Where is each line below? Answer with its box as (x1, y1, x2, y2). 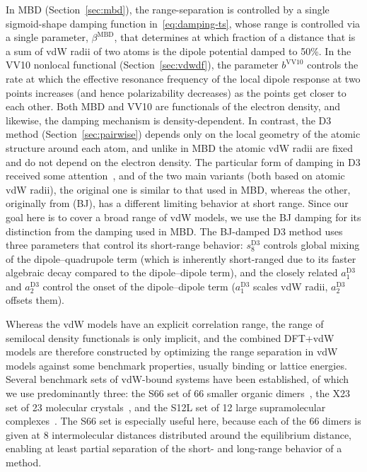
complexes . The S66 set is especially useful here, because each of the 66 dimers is (6, 413, 361, 428)
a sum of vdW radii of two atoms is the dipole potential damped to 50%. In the (6, 43, 351, 58)
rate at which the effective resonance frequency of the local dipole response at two (6, 71, 361, 85)
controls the (307, 57, 359, 72)
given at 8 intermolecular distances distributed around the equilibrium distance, (6, 427, 351, 442)
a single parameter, (6, 30, 88, 45)
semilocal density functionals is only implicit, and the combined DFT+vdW (6, 330, 334, 345)
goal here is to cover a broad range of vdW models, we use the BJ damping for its (6, 209, 361, 224)
